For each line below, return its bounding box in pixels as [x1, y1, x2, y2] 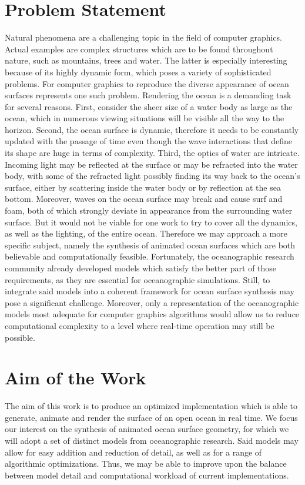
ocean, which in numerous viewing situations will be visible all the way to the [5, 112, 284, 124]
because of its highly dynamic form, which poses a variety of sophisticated [5, 65, 272, 78]
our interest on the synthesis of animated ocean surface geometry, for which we [5, 423, 289, 435]
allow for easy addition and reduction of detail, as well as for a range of [5, 446, 262, 458]
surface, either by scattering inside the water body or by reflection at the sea [5, 181, 281, 193]
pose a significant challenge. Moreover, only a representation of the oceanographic [5, 296, 299, 308]
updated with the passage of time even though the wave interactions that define [5, 135, 293, 147]
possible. [5, 331, 35, 343]
